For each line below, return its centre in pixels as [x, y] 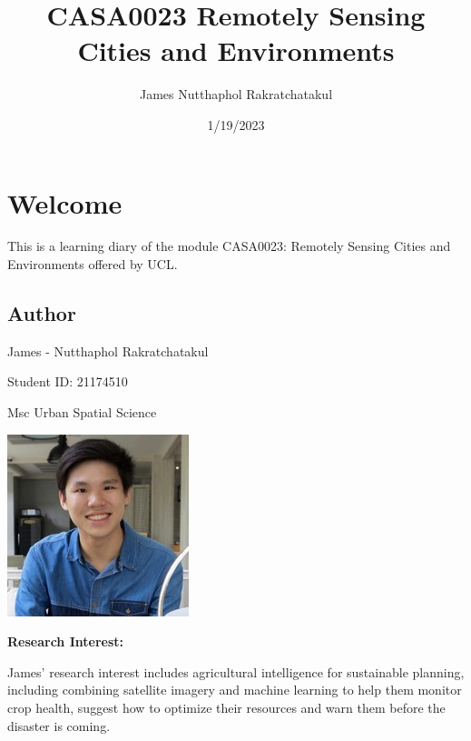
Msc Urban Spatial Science [82, 412]
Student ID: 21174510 [68, 381]
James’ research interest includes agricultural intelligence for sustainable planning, [236, 671]
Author [42, 313]
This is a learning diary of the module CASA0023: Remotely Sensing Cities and [229, 246]
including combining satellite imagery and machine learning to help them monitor [235, 690]
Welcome [65, 202]
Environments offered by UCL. [93, 264]
